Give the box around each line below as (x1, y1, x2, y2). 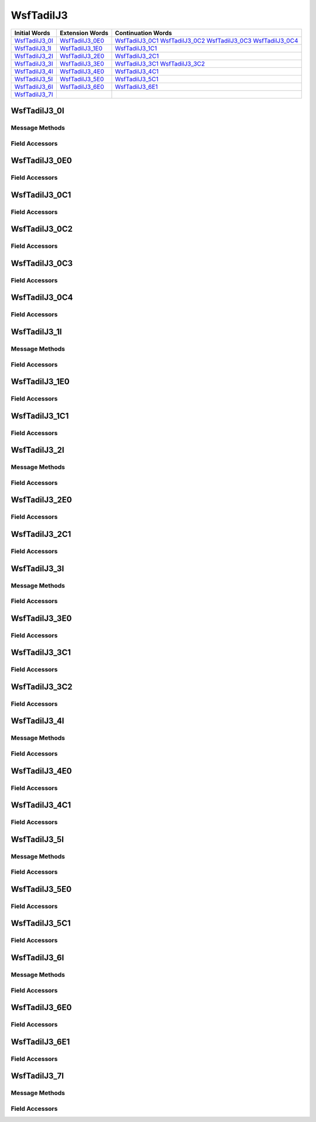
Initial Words (14, 29, 50, 37)
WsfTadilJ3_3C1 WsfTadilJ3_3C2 (115, 59, 205, 67)
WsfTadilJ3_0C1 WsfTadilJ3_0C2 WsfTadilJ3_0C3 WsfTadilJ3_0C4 (115, 36, 298, 45)
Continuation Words (115, 29, 172, 37)
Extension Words (59, 29, 108, 37)
